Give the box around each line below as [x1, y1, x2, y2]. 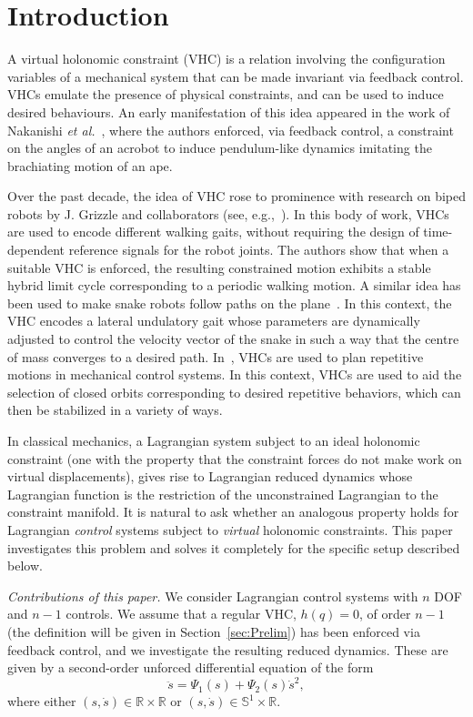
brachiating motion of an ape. [7, 156, 173, 175]
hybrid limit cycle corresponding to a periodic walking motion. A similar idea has [7, 276, 461, 295]
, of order [359, 604, 411, 623]
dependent [7, 240, 65, 259]
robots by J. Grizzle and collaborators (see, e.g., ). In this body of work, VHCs [7, 204, 449, 223]
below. [7, 556, 43, 575]
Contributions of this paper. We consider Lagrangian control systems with [7, 586, 418, 605]
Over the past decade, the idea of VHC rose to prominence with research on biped [7, 187, 466, 206]
